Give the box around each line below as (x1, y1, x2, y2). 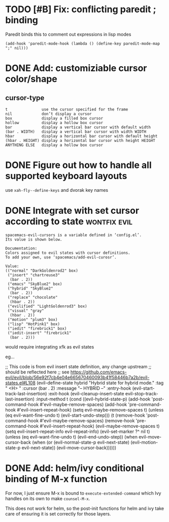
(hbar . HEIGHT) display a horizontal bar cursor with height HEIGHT (5, 138, 156, 143)
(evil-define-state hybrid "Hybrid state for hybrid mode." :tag (36, 380, 164, 386)
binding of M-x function (5, 473, 108, 484)
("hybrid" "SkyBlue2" (7, 286, 53, 291)
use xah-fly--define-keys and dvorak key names (5, 187, 108, 193)
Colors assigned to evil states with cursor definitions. (5, 250, 130, 255)
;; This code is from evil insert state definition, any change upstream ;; (5, 363, 152, 369)
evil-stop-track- (125, 390, 158, 396)
